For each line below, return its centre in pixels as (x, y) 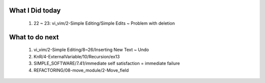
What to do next (34, 37)
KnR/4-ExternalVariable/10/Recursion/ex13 (77, 56)
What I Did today (35, 10)
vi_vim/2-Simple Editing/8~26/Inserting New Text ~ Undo (91, 50)
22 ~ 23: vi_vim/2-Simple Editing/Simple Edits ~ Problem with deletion (104, 23)
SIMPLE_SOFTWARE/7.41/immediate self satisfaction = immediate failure (107, 64)
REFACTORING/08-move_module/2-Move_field (81, 70)
